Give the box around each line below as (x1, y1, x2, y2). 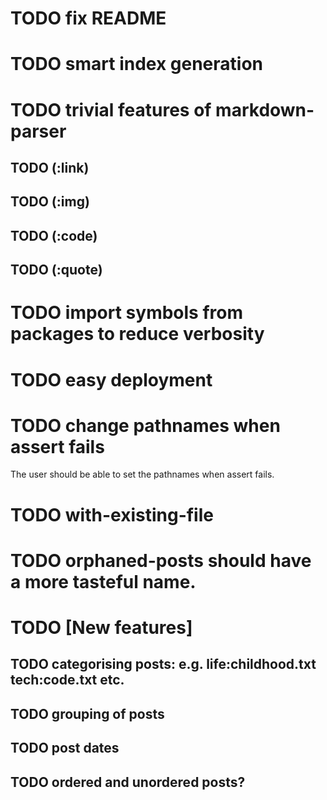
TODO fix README (10, 7, 167, 30)
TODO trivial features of (10, 98, 212, 121)
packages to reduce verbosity (10, 323, 265, 346)
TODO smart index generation (10, 53, 263, 76)
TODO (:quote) (10, 262, 103, 279)
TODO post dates (10, 740, 120, 757)
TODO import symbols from (10, 302, 243, 324)
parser (10, 120, 67, 142)
